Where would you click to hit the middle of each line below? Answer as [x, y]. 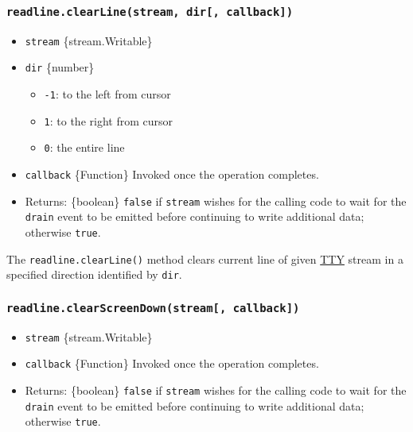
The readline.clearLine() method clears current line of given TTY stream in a [205, 258]
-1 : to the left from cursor [107, 94]
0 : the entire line [84, 147]
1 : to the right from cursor [109, 120]
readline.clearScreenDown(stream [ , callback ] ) [153, 308]
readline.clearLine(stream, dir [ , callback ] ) [150, 12]
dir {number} [60, 67]
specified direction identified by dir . [94, 274]
